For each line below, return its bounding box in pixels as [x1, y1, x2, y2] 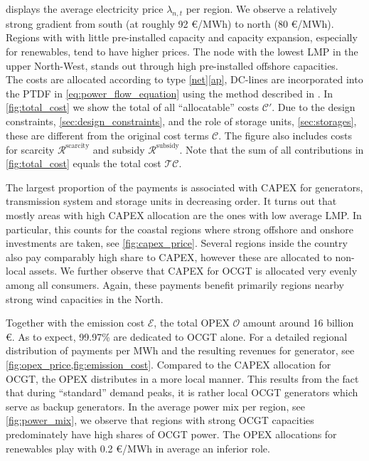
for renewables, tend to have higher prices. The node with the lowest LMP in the [6, 43, 358, 58]
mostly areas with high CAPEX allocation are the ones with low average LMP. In [6, 208, 362, 223]
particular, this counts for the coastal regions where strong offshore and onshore [6, 221, 353, 236]
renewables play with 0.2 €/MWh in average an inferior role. [6, 440, 270, 455]
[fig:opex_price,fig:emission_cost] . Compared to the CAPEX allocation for [6, 356, 331, 371]
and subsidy [92, 142, 145, 157]
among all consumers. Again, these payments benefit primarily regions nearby [6, 277, 344, 292]
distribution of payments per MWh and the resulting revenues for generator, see [6, 343, 355, 358]
